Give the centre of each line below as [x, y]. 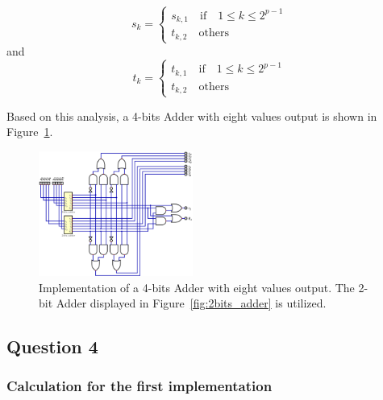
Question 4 [52, 346]
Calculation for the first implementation [139, 386]
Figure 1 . [30, 132]
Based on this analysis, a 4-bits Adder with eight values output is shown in [192, 115]
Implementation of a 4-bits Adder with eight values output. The [197, 287]
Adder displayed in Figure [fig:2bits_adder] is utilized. [191, 303]
